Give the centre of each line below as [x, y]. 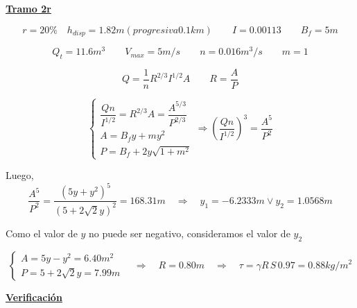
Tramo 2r [28, 8]
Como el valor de [42, 233]
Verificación [34, 297]
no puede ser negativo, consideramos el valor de [190, 233]
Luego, [20, 175]
